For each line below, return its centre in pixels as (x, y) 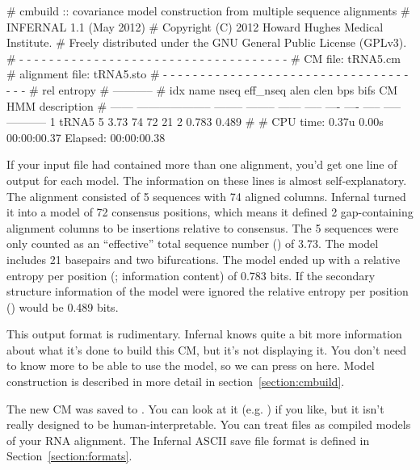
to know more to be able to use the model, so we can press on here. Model (191, 365)
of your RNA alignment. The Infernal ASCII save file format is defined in (188, 440)
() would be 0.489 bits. (63, 306)
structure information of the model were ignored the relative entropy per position (208, 291)
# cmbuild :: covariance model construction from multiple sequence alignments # (208, 10)
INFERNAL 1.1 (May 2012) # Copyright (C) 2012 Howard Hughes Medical (195, 26)
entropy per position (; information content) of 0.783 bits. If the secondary (191, 275)
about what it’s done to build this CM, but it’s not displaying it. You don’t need (207, 349)
